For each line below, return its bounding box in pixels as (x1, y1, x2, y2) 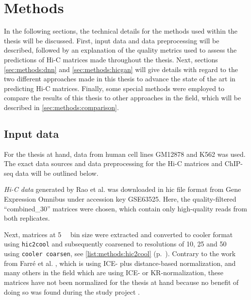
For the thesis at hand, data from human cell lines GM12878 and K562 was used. (4, 149, 246, 159)
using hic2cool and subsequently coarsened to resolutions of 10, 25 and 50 (4, 239, 227, 249)
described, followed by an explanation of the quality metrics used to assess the (4, 45, 237, 55)
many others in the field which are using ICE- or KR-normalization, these (4, 267, 223, 278)
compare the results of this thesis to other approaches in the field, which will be (4, 93, 241, 103)
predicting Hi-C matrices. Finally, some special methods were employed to (4, 83, 225, 93)
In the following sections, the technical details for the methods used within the (4, 26, 238, 36)
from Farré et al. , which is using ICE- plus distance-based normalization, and (4, 258, 236, 268)
